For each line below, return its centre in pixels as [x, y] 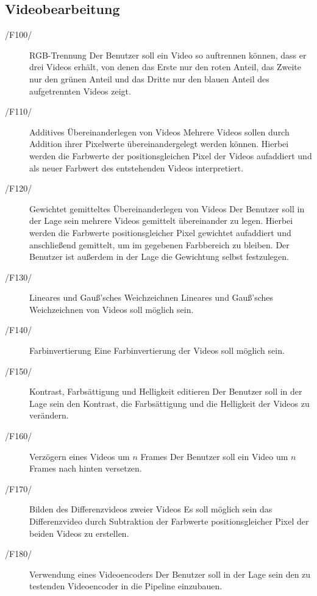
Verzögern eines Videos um [80, 456]
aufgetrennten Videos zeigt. [80, 91]
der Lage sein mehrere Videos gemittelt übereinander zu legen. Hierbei [161, 221]
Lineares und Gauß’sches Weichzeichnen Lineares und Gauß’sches [151, 297]
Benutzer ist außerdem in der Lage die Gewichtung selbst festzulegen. [159, 257]
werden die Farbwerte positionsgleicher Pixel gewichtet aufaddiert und [160, 232]
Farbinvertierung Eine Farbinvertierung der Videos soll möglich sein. [157, 350]
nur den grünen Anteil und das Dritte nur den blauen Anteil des [149, 78]
